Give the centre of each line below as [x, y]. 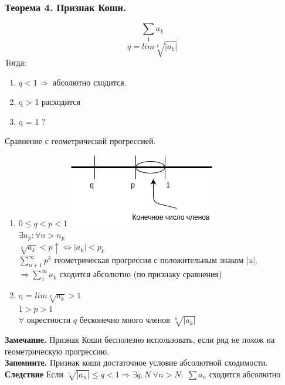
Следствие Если [34, 374]
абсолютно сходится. [90, 82]
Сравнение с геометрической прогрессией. [80, 141]
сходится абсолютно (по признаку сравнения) [141, 274]
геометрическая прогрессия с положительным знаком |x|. [156, 260]
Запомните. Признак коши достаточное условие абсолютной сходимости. [136, 362]
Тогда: [16, 62]
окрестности [49, 320]
